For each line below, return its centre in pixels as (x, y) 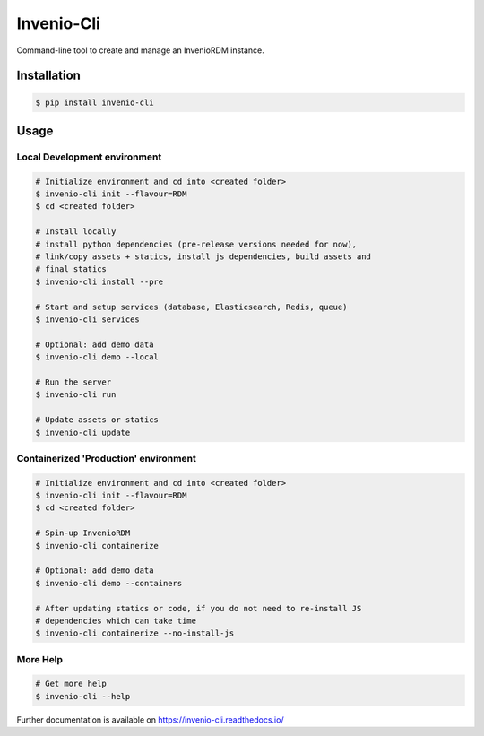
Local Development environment (89, 157)
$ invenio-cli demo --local (97, 357)
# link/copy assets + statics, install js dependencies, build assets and (203, 257)
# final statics (71, 269)
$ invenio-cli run (76, 395)
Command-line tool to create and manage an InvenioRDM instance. (140, 50)
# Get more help (71, 684)
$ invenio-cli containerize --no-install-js (135, 633)
